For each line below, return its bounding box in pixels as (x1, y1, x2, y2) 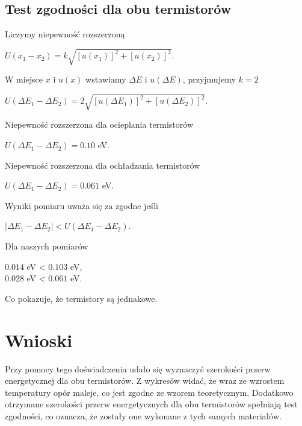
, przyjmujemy (182, 73, 236, 86)
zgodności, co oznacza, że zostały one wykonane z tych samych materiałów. (5, 409, 282, 422)
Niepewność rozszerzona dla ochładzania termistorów (5, 158, 200, 171)
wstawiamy (85, 73, 126, 86)
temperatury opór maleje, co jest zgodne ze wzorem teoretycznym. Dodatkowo (5, 386, 294, 398)
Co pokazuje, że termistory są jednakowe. (5, 292, 158, 304)
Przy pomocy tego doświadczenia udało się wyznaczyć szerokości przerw (5, 362, 271, 375)
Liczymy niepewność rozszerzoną (5, 28, 125, 40)
